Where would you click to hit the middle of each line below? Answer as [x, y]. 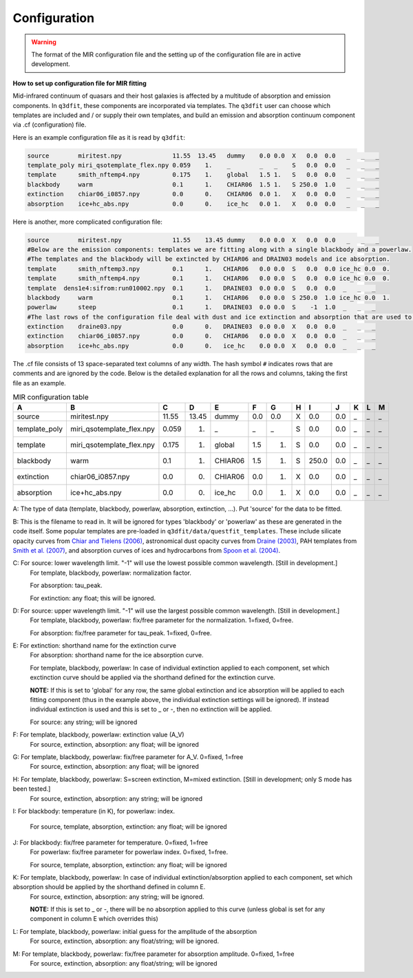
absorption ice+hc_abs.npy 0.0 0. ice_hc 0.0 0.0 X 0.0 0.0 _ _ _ [201, 346]
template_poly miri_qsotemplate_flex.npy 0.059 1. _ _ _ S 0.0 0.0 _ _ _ [203, 166]
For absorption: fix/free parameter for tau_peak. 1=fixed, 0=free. [121, 632]
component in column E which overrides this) [94, 919]
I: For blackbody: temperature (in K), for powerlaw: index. [94, 811]
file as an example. [40, 383]
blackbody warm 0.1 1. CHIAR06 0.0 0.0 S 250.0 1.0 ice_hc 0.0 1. [209, 297]
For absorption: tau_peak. [66, 586]
